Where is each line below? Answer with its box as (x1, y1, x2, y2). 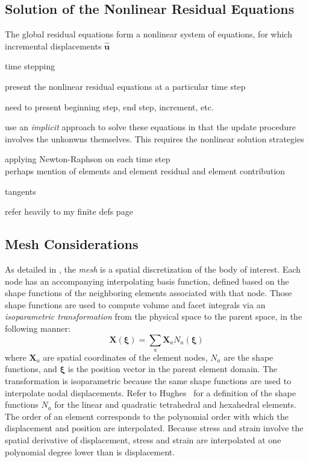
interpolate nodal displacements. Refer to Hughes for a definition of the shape (5, 386, 296, 399)
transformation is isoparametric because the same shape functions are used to (5, 375, 292, 387)
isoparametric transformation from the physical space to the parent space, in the (5, 310, 302, 323)
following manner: (5, 321, 70, 334)
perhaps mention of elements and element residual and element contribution (5, 164, 286, 177)
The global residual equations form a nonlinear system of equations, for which (5, 28, 292, 40)
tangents (5, 185, 36, 197)
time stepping (5, 60, 55, 72)
